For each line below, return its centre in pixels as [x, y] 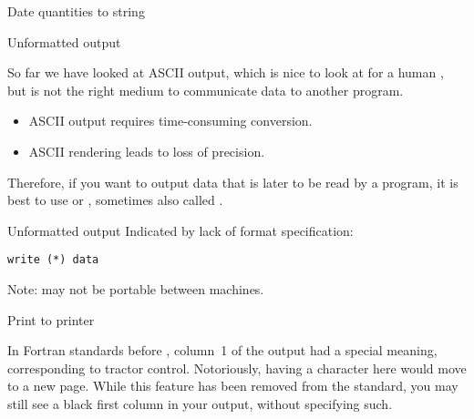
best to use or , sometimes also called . [115, 200]
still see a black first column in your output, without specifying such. [200, 403]
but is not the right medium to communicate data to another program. [206, 90]
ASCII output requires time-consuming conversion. [170, 121]
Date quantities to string [76, 11]
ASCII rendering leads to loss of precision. [147, 151]
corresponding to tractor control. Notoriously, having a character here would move [237, 368]
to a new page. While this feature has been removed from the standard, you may [233, 386]
